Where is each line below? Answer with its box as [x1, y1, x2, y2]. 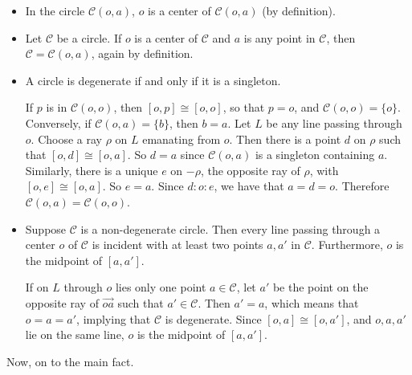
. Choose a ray [31, 130, 102, 147]
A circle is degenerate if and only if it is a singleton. [25, 71, 281, 88]
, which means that [264, 294, 359, 311]
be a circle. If [56, 29, 122, 46]
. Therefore [335, 177, 390, 194]
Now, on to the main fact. [6, 353, 134, 369]
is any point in [243, 29, 316, 46]
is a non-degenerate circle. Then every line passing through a [80, 220, 381, 237]
